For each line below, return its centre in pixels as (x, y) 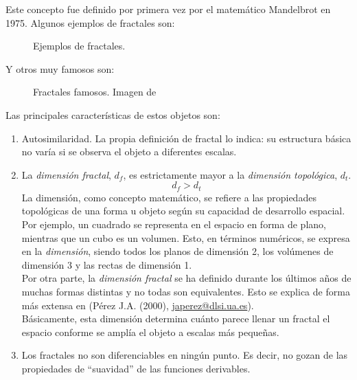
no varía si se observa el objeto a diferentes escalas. (129, 152)
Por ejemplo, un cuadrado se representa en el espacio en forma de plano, (174, 224)
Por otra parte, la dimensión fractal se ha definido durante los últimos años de (186, 278)
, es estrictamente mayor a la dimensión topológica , (230, 174)
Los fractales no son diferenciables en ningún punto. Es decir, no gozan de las (185, 355)
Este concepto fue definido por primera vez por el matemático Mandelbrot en (168, 9)
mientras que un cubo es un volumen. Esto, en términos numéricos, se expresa (186, 237)
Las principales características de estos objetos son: (113, 114)
